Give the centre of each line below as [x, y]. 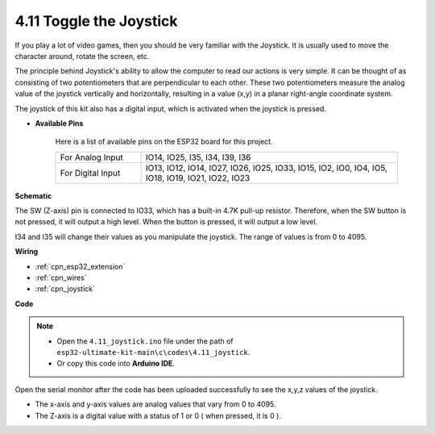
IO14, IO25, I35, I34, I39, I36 [198, 157]
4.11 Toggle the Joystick [96, 21]
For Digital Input [90, 173]
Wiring [27, 252]
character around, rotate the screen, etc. [82, 56]
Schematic [33, 196]
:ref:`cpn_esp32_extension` [80, 266]
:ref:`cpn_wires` [61, 278]
